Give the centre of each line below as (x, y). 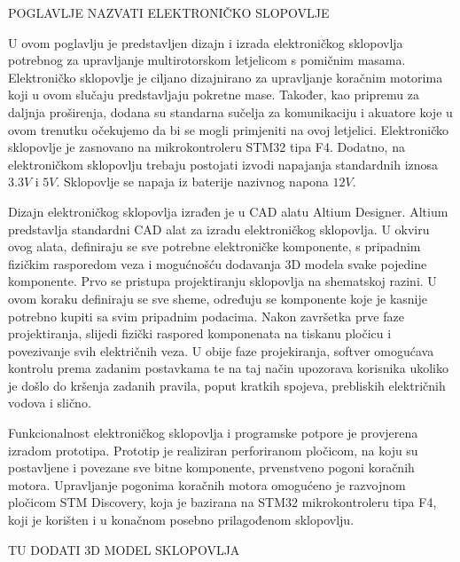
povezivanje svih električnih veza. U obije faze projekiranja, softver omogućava (221, 350)
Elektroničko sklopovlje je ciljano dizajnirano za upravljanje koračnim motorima (226, 77)
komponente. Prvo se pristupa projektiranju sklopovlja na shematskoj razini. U (222, 281)
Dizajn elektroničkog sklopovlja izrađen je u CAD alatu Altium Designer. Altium (228, 211)
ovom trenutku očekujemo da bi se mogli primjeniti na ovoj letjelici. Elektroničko (229, 129)
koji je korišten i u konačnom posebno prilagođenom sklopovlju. (181, 520)
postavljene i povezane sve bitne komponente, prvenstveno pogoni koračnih (211, 467)
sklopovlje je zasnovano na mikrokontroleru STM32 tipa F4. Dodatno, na (207, 147)
